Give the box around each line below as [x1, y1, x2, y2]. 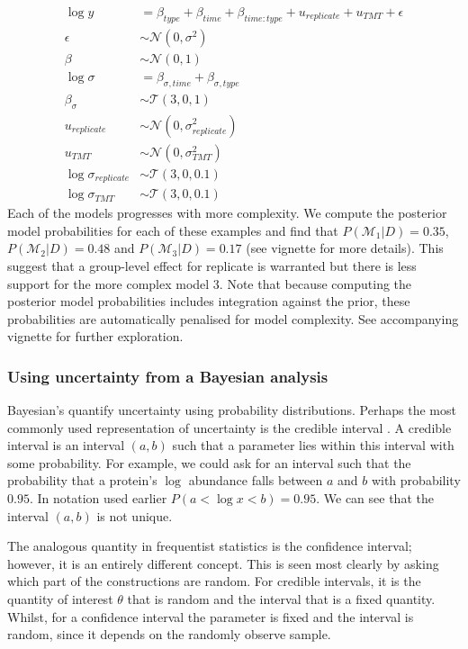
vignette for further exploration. [7, 327, 184, 346]
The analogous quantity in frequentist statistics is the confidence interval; [7, 536, 412, 555]
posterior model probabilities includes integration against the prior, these [7, 292, 410, 311]
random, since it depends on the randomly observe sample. [7, 625, 331, 644]
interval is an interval [7, 436, 125, 455]
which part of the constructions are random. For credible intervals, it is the [7, 572, 421, 590]
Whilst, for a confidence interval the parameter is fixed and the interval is [7, 607, 414, 626]
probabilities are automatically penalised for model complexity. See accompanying [7, 309, 459, 328]
